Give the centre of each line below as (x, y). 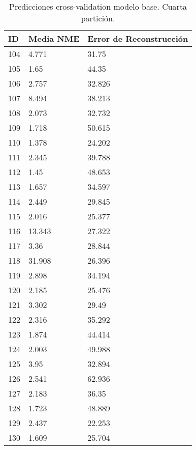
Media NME (54, 38)
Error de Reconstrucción (138, 38)
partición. (98, 18)
